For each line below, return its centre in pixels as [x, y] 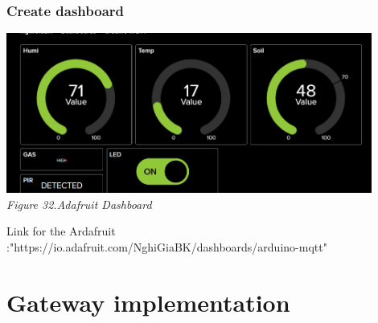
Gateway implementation [148, 302]
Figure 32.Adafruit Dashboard [79, 204]
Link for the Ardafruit [61, 231]
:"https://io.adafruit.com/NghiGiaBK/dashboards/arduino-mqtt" [167, 247]
